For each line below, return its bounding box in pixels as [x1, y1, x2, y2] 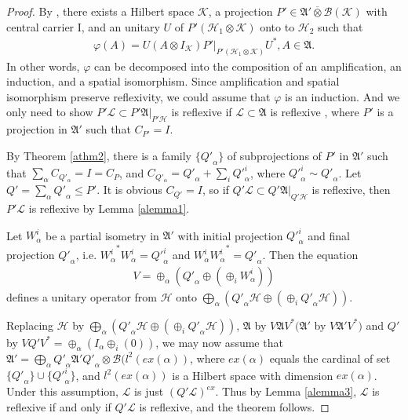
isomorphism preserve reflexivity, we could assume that [6, 88, 271, 104]
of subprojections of [227, 147, 322, 163]
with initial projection [177, 227, 283, 243]
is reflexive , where [270, 104, 359, 120]
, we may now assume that [155, 334, 283, 350]
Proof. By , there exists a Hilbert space [6, 3, 195, 19]
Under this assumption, [6, 383, 119, 400]
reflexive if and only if [6, 398, 111, 415]
